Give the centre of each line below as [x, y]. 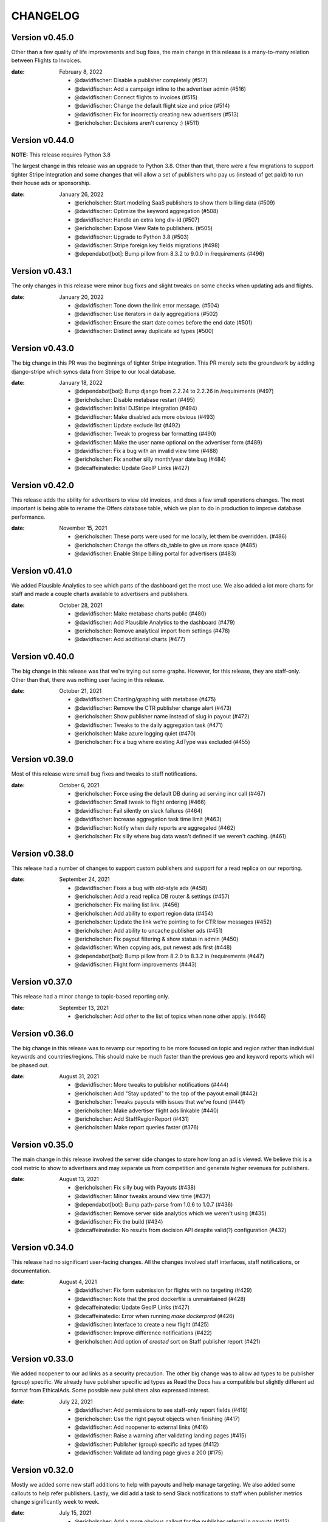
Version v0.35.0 [43, 1145]
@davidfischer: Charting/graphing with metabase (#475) [145, 700]
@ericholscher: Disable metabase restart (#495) [135, 399]
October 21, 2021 [80, 691]
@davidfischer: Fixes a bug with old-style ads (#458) [141, 888]
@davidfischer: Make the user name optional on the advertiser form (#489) [168, 442]
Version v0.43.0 [43, 349]
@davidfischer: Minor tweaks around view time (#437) [142, 1196]
